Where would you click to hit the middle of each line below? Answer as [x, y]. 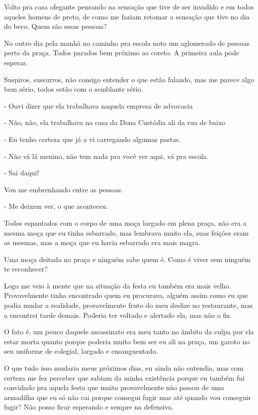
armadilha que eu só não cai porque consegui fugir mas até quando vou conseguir [128, 397]
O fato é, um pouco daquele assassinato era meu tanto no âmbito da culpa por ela [129, 332]
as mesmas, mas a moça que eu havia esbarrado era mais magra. [102, 242]
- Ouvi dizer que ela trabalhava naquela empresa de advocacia [98, 105]
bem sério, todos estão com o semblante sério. [74, 89]
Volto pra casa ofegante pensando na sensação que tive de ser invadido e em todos [129, 6]
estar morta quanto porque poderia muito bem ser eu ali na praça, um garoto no [127, 341]
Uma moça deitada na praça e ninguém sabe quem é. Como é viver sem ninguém [127, 259]
